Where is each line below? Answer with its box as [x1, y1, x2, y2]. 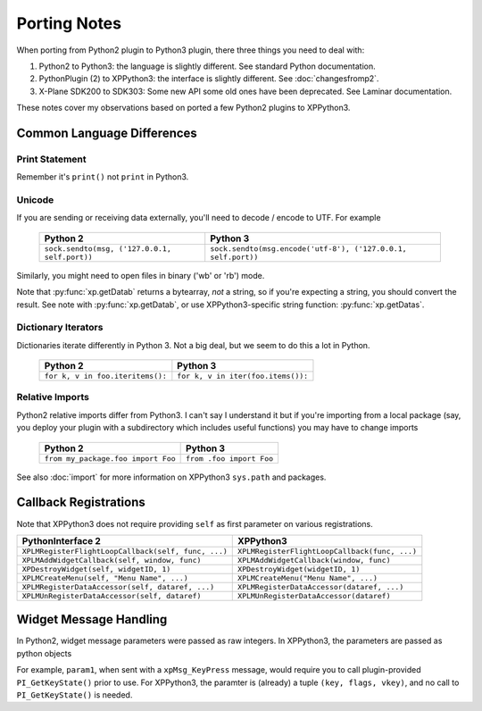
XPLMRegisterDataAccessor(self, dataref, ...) [21, 581, 215, 591]
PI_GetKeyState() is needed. [16, 690, 133, 700]
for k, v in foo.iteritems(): [44, 372, 167, 381]
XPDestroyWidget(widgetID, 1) [237, 564, 361, 573]
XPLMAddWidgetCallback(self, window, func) [21, 555, 202, 565]
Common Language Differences [16, 125, 198, 140]
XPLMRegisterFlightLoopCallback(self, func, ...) [21, 546, 228, 556]
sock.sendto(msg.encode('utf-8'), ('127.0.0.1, [210, 244, 407, 254]
